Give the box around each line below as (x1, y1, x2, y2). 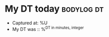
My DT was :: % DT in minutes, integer (12, 25, 84, 32)
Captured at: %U (12, 20, 48, 26)
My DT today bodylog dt (5, 3, 104, 15)
